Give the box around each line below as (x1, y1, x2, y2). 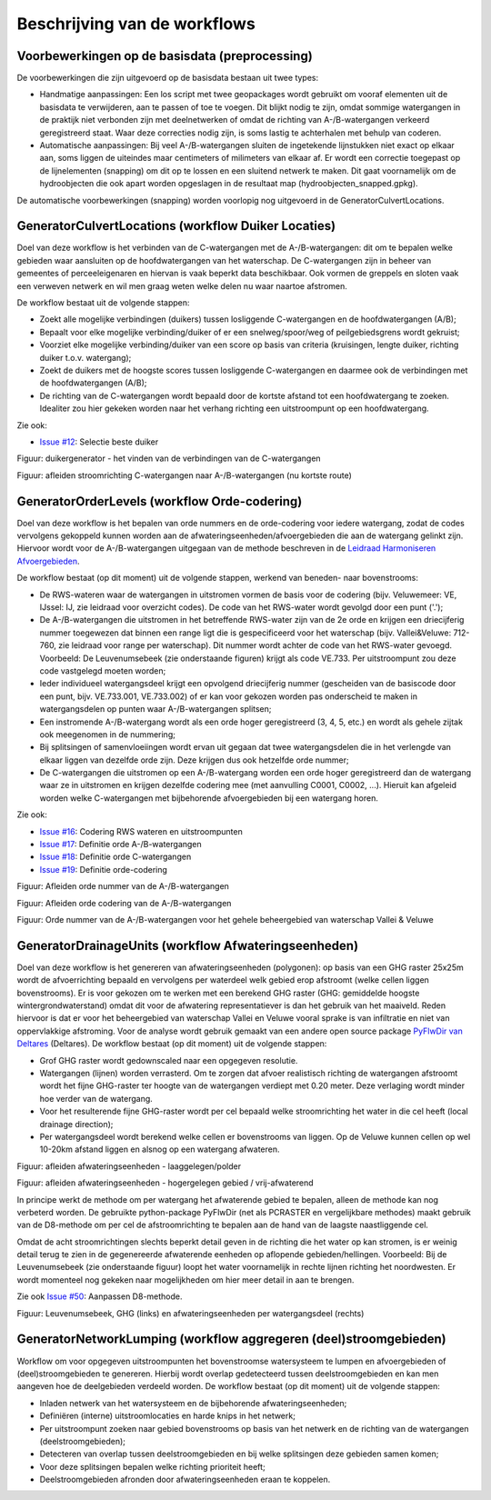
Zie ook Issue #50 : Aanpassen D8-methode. (16, 1291, 183, 1302)
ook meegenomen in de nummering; (39, 728, 176, 740)
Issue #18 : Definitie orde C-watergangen (39, 851, 192, 863)
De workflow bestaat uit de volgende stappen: (16, 297, 190, 308)
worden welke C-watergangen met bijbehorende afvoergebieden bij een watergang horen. (39, 792, 379, 804)
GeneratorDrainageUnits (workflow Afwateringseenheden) (16, 937, 359, 954)
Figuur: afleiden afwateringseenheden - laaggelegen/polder (16, 1160, 241, 1172)
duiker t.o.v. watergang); (39, 352, 132, 363)
